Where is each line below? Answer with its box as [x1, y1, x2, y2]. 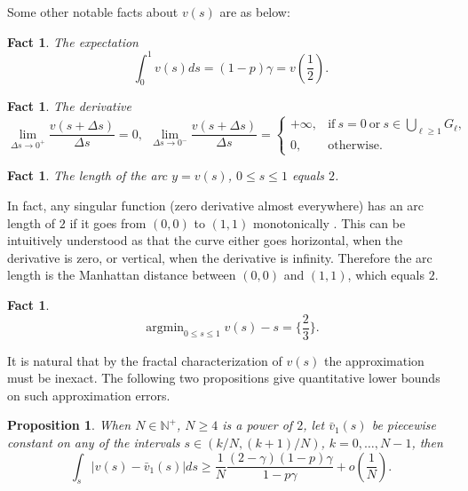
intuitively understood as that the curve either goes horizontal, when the [7, 231, 403, 249]
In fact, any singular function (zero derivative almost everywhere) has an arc [7, 196, 424, 215]
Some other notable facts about [7, 3, 178, 20]
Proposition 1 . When [7, 416, 131, 434]
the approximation [323, 351, 424, 369]
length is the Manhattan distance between [7, 265, 236, 284]
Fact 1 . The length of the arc [7, 166, 168, 185]
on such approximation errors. [7, 385, 171, 404]
